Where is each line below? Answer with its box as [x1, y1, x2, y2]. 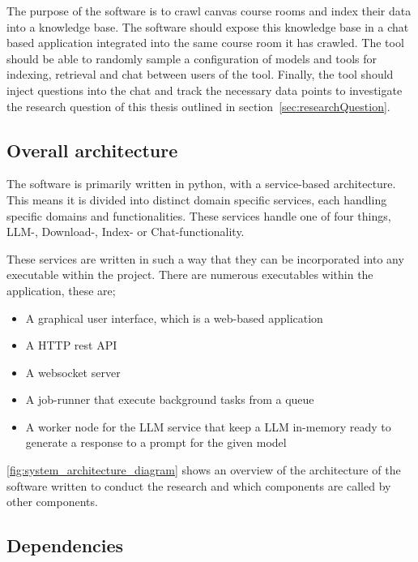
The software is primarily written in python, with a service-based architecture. [6, 175, 396, 192]
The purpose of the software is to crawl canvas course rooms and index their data [6, 2, 412, 19]
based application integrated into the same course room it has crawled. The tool [6, 34, 404, 51]
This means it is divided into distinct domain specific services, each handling [6, 191, 387, 208]
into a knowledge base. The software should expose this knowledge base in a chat [6, 18, 409, 35]
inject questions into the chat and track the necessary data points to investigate [6, 81, 403, 98]
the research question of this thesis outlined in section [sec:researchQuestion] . [6, 97, 390, 114]
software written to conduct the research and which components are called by [6, 477, 391, 494]
